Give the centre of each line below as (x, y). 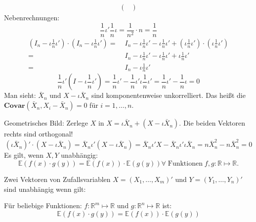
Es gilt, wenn (24, 155)
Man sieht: (20, 95)
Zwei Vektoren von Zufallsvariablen (57, 179)
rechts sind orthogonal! (39, 134)
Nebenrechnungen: (32, 18)
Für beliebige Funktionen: (43, 205)
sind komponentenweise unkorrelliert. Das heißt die (168, 95)
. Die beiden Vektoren (212, 123)
